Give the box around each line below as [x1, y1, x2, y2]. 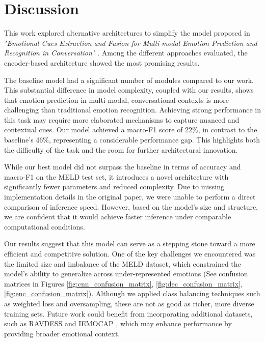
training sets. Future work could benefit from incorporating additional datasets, [4, 308, 253, 319]
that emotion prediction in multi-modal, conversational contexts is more [4, 94, 229, 105]
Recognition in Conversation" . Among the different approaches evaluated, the [4, 47, 248, 58]
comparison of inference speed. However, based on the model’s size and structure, [4, 201, 258, 212]
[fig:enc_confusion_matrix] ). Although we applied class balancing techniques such [4, 288, 260, 299]
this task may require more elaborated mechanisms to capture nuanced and [4, 114, 240, 125]
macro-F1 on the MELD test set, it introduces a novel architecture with [4, 171, 229, 182]
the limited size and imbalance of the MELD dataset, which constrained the [4, 258, 241, 269]
